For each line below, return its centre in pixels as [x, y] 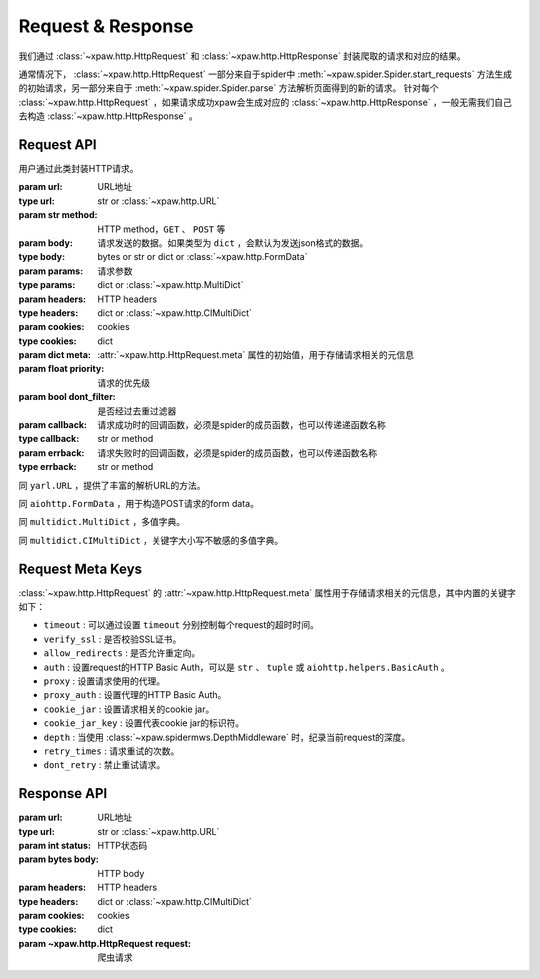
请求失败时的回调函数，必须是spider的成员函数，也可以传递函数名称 [237, 452]
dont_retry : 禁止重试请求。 [104, 765]
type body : [41, 257]
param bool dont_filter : [67, 397]
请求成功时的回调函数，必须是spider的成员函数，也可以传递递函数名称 [242, 425]
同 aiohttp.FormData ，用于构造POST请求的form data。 [139, 503]
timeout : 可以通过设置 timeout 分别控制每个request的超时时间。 [181, 625]
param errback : [51, 452]
